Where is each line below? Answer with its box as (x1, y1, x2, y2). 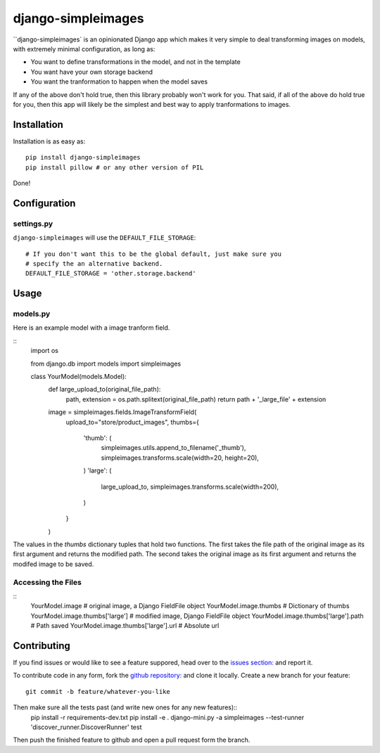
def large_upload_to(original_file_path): (48, 385, 161, 394)
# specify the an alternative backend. (25, 259, 163, 267)
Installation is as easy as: (13, 137, 86, 146)
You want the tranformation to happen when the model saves (30, 77, 208, 86)
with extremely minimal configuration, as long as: (13, 44, 156, 53)
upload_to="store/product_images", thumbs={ (65, 418, 200, 426)
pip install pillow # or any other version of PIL (25, 163, 204, 172)
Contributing (13, 640, 70, 652)
